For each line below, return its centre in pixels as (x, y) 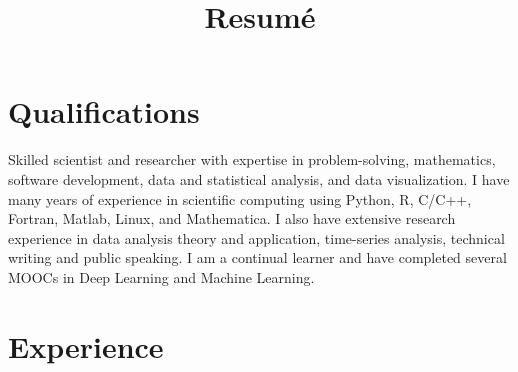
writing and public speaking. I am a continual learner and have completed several (257, 257)
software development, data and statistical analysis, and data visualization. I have (259, 178)
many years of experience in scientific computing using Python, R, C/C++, (240, 198)
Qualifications (104, 111)
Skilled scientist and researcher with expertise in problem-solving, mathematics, (252, 159)
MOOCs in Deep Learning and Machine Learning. (161, 276)
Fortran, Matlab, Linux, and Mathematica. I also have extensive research (232, 218)
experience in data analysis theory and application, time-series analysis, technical (256, 237)
